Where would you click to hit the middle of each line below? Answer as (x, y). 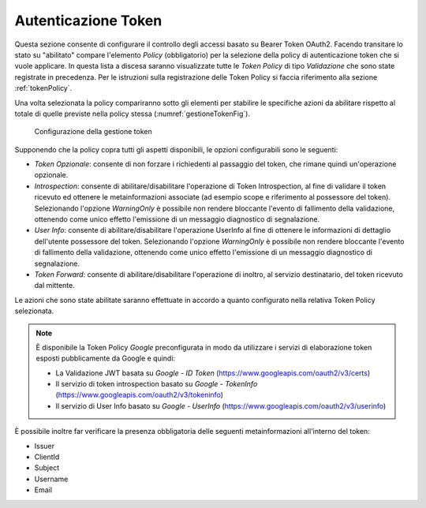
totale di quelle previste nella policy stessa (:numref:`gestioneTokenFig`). (132, 114)
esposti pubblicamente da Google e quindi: (106, 358)
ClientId (47, 457)
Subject (47, 468)
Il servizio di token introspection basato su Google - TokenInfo (157, 384)
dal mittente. (54, 286)
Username (51, 479)
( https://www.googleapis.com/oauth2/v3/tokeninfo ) (140, 395)
